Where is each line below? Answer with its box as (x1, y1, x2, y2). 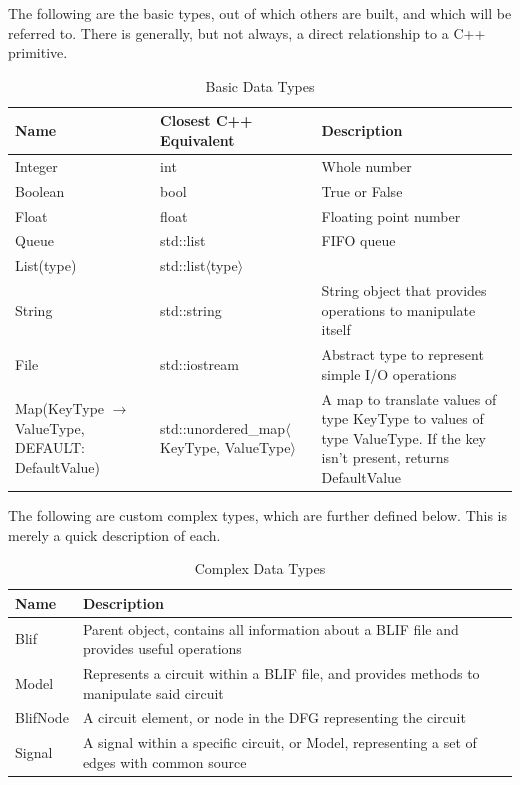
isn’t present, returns (321, 447, 450, 468)
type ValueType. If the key (321, 427, 486, 448)
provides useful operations (82, 638, 242, 659)
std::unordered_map (160, 417, 286, 438)
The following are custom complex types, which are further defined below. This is (8, 504, 507, 525)
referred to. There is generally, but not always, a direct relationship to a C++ (8, 22, 486, 43)
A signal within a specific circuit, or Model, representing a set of (82, 732, 477, 753)
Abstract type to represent (321, 344, 484, 365)
